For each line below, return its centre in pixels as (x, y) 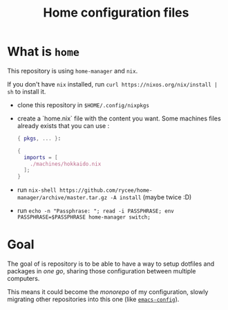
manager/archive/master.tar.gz (62, 198)
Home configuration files (116, 13)
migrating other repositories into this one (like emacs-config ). (93, 300)
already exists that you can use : (63, 125)
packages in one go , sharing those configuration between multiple (102, 271)
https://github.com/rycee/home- (106, 191)
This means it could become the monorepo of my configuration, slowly (108, 292)
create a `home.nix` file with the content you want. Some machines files (119, 118)
